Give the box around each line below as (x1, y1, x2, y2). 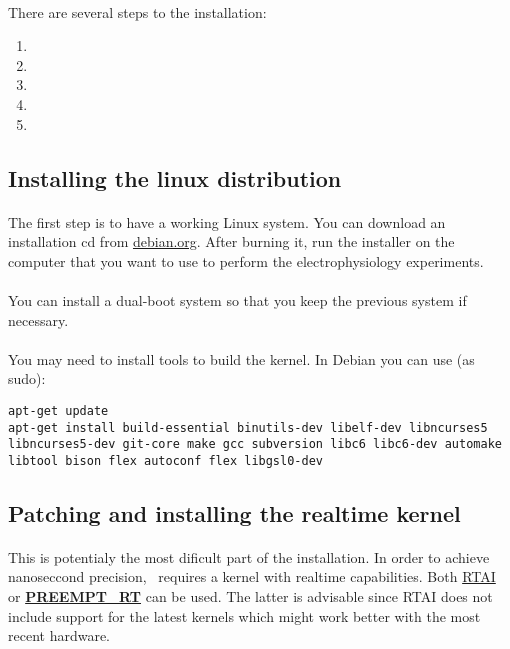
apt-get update (8, 403, 109, 418)
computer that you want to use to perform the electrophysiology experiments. (8, 250, 484, 271)
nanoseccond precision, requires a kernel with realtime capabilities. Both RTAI (8, 566, 496, 587)
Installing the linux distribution (8, 162, 342, 193)
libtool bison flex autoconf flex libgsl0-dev (8, 453, 323, 468)
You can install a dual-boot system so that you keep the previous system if (8, 289, 467, 310)
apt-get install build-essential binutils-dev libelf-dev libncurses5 (8, 420, 488, 435)
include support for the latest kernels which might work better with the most (8, 605, 481, 626)
